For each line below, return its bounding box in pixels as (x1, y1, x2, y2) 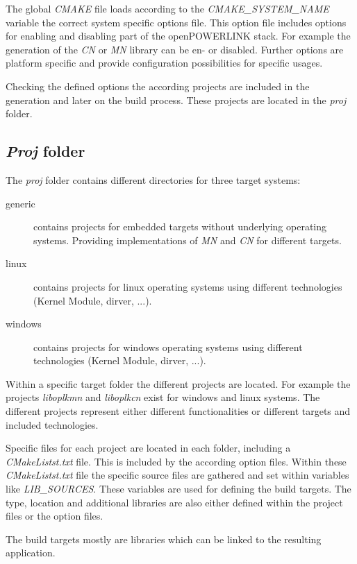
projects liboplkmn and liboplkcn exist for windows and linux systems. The (6, 390, 320, 404)
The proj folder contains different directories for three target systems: (6, 172, 301, 187)
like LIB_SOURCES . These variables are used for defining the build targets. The (6, 481, 351, 496)
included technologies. (6, 417, 99, 431)
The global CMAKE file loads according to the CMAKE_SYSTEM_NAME (6, 1, 329, 15)
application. (6, 545, 56, 560)
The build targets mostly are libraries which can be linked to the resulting (6, 531, 322, 546)
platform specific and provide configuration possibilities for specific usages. (6, 55, 323, 70)
